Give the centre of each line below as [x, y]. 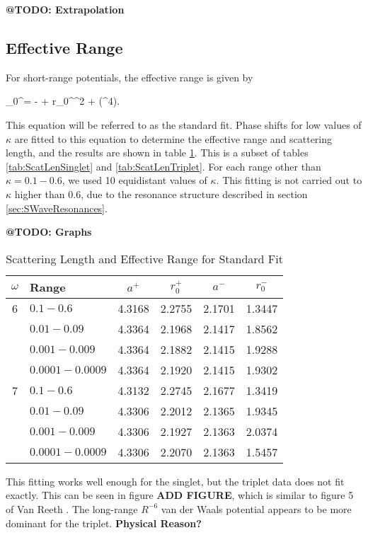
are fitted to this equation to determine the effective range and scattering [173, 138]
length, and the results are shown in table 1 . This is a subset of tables [157, 153]
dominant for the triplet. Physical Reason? [104, 523]
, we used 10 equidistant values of [134, 180]
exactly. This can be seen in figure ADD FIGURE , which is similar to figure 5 [180, 495]
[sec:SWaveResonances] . [57, 208]
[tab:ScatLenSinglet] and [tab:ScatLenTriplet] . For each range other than [163, 166]
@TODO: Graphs [49, 232]
